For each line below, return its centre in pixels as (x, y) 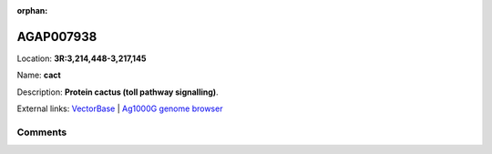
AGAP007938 (57, 36)
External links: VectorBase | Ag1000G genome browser (120, 108)
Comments (42, 132)
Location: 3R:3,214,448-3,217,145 (82, 58)
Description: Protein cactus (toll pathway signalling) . (118, 92)
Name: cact (39, 75)
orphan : (32, 10)
